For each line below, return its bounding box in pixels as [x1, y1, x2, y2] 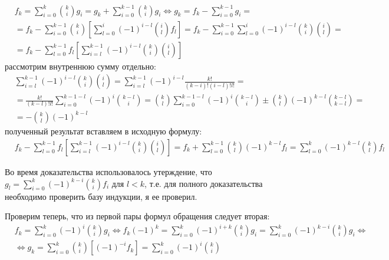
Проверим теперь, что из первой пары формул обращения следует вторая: [5, 210, 270, 222]
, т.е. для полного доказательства [144, 177, 263, 189]
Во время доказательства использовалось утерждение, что [5, 165, 212, 177]
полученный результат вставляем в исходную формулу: [5, 124, 202, 137]
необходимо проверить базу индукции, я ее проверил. [5, 190, 197, 202]
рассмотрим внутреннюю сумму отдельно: [5, 60, 156, 72]
